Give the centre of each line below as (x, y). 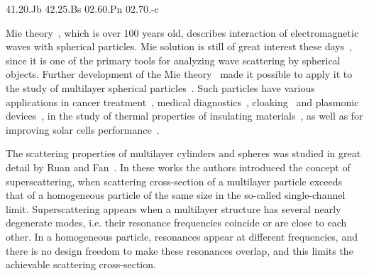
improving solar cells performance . (83, 129)
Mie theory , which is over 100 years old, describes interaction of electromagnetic (182, 32)
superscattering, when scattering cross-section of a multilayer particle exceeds (174, 181)
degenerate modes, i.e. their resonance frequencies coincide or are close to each (176, 223)
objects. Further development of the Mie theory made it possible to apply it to (179, 74)
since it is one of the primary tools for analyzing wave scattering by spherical (173, 60)
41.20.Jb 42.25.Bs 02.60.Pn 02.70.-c (82, 8)
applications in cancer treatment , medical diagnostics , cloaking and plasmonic (182, 102)
